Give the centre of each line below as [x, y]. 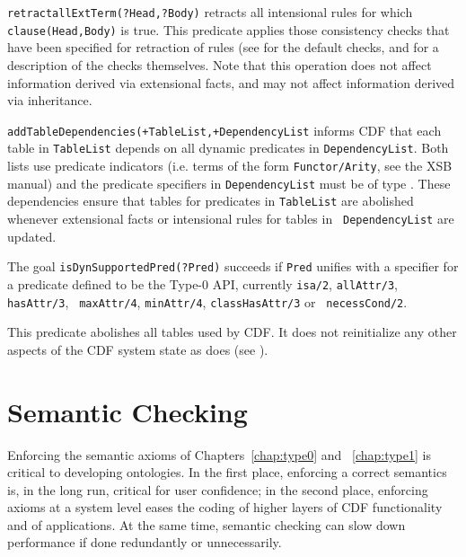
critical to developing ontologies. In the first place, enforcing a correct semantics [227, 472]
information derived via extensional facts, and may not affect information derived [231, 82]
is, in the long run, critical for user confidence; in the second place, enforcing [218, 489]
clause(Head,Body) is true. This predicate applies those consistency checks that [229, 29]
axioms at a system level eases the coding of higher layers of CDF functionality [225, 507]
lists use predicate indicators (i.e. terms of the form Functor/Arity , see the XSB [230, 165]
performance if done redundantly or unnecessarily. [145, 542]
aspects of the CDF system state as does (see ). [138, 349]
